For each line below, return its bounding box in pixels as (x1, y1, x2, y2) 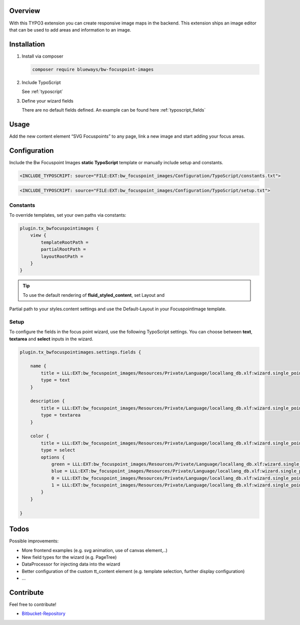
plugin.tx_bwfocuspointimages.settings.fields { (19, 349, 141, 355)
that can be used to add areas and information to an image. (9, 27, 131, 33)
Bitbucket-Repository (21, 610, 66, 616)
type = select (40, 447, 75, 453)
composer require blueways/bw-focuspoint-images (32, 67, 154, 72)
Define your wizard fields (21, 98, 73, 104)
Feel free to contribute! (9, 601, 57, 607)
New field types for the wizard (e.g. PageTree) (21, 554, 117, 560)
